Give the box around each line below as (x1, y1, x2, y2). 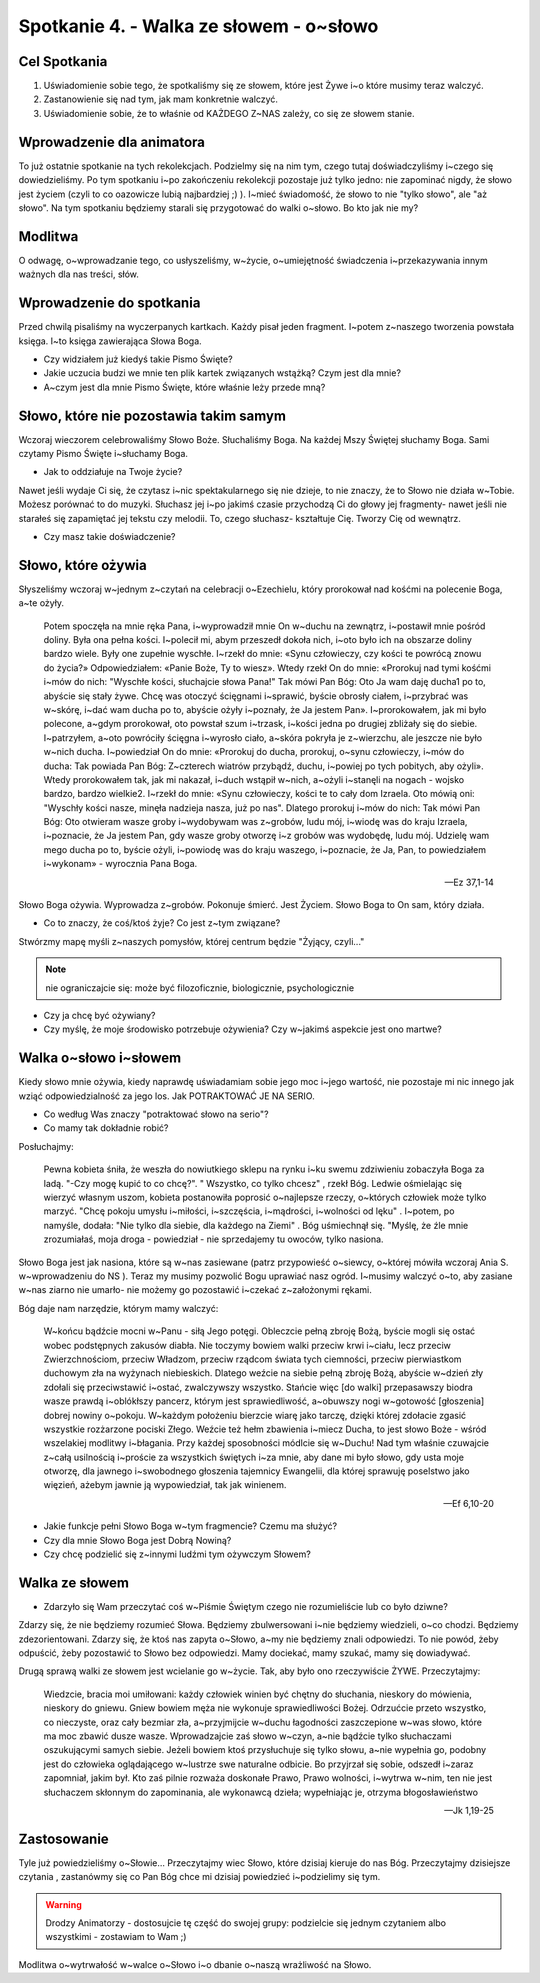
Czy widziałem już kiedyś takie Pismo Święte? (43, 353, 234, 365)
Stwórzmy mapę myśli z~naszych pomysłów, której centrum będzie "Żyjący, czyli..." (18, 935, 365, 947)
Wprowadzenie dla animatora (18, 133, 205, 150)
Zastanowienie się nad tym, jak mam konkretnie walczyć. (43, 93, 279, 105)
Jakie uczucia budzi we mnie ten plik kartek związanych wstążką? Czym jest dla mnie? (43, 367, 402, 379)
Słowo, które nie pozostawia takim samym (18, 407, 287, 424)
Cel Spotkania (18, 53, 108, 70)
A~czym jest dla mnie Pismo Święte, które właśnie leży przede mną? (43, 381, 326, 393)
